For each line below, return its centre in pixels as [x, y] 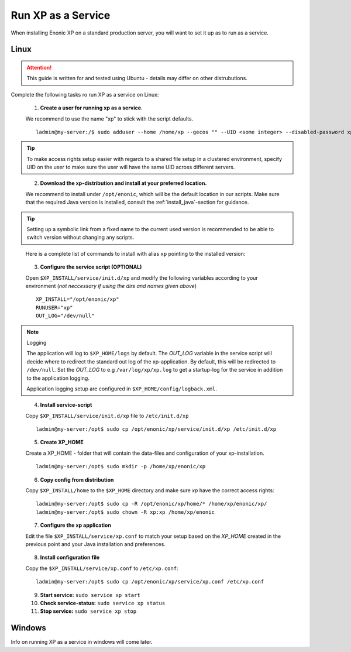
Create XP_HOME [62, 442]
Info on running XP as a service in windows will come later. [82, 642]
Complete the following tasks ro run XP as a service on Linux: [85, 94]
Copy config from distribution [77, 479]
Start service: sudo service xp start [90, 595]
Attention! [39, 67]
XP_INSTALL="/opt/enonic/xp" [78, 299]
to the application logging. [58, 378]
